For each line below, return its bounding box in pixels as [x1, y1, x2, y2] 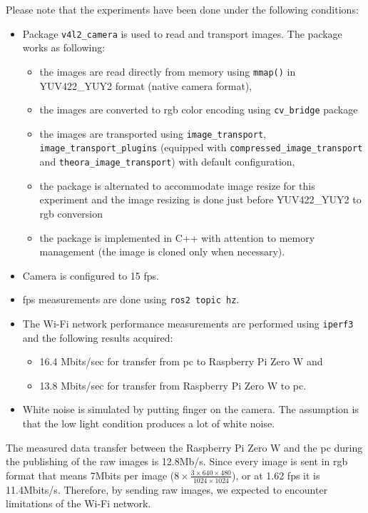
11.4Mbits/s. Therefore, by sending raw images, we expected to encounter [6, 482, 328, 497]
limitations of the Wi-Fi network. [6, 496, 151, 511]
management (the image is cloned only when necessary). [39, 244, 285, 259]
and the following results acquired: [22, 330, 173, 345]
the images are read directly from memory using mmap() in [39, 64, 296, 78]
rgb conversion [39, 205, 103, 220]
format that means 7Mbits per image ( [6, 467, 175, 482]
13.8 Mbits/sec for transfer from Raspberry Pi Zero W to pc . [39, 377, 307, 392]
